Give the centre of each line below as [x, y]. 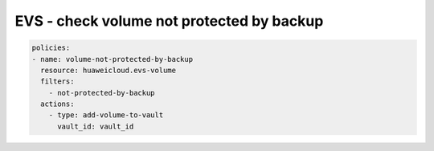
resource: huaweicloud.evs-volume [108, 70]
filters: [57, 82]
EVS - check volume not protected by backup [169, 21]
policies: [51, 48]
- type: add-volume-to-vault [106, 115]
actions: [57, 104]
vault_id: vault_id [96, 126]
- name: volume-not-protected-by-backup [112, 59]
